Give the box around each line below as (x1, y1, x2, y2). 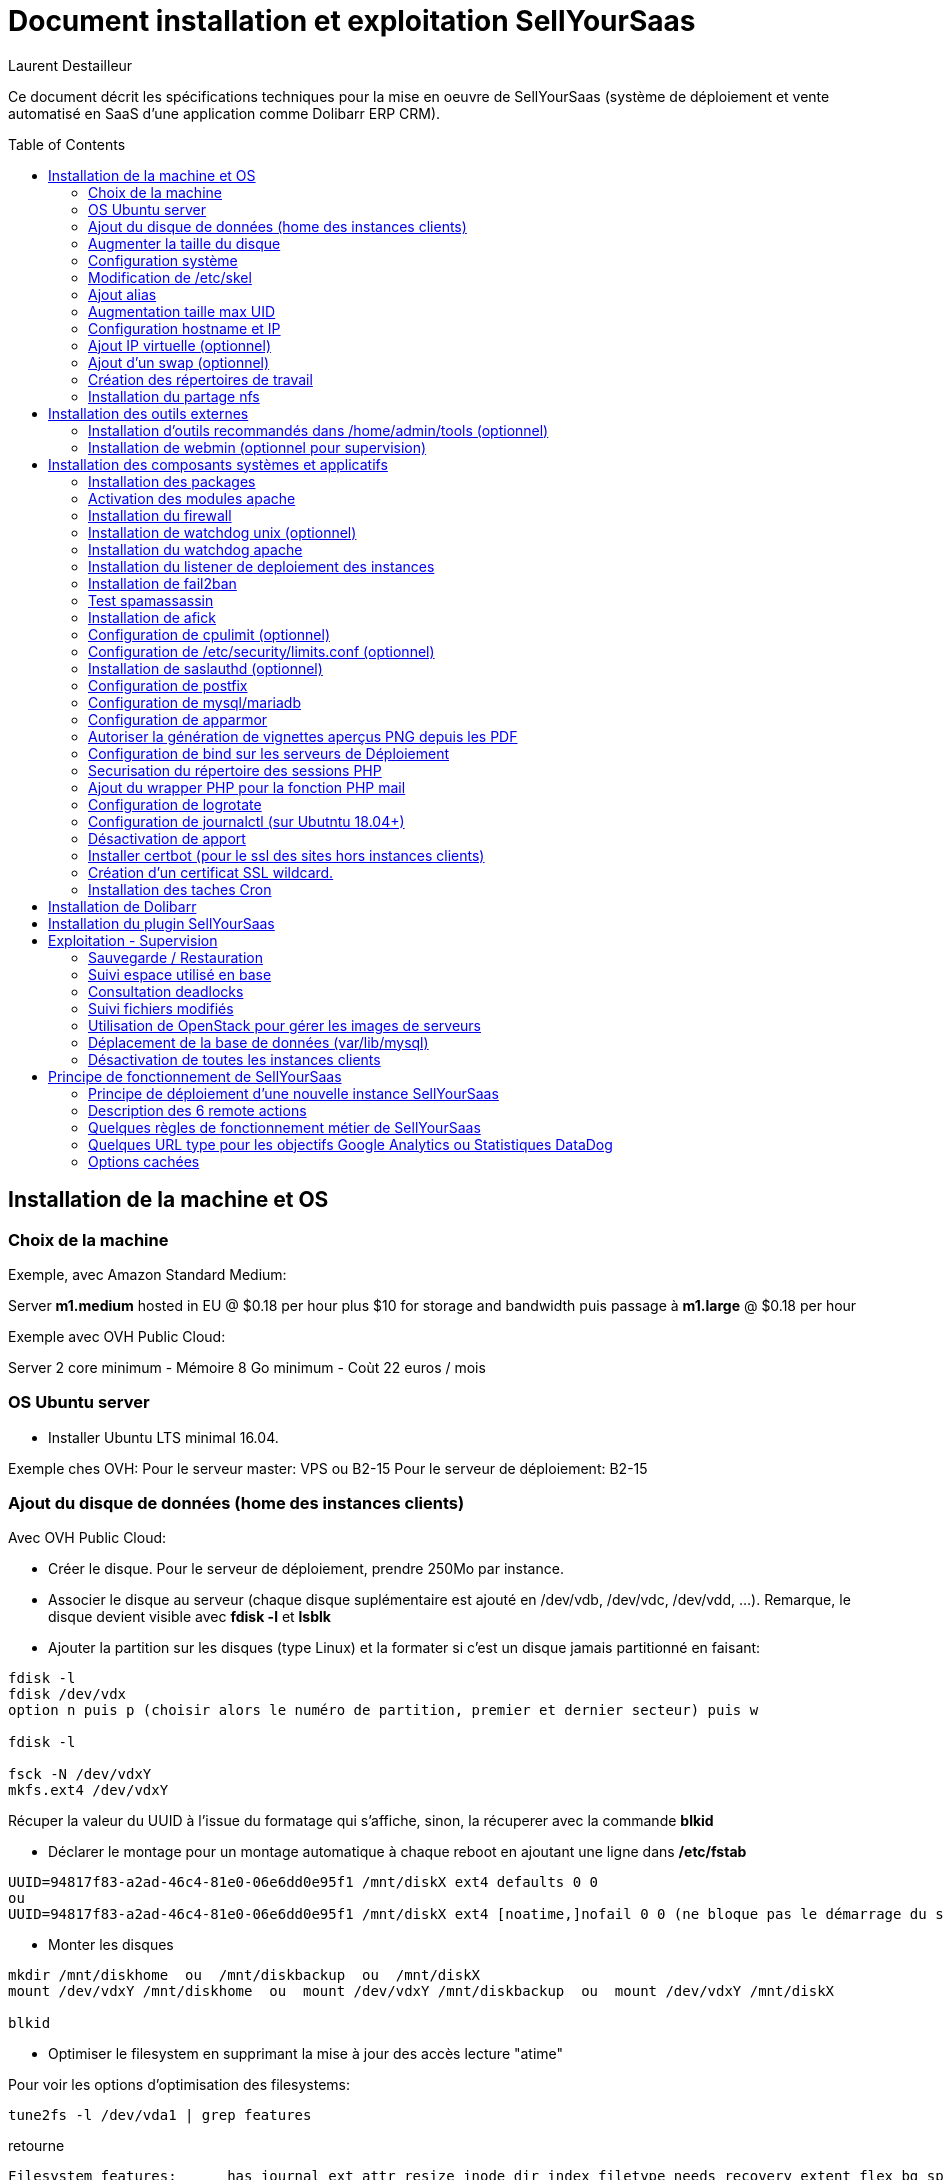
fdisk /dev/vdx (8, 1686, 127, 1703)
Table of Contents (8, 135, 126, 153)
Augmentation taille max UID (88, 302, 276, 320)
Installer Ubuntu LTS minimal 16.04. (48, 1428, 279, 1446)
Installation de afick (88, 608, 216, 626)
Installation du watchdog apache (88, 540, 303, 558)
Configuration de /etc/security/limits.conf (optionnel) (88, 642, 435, 660)
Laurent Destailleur (8, 56, 133, 74)
